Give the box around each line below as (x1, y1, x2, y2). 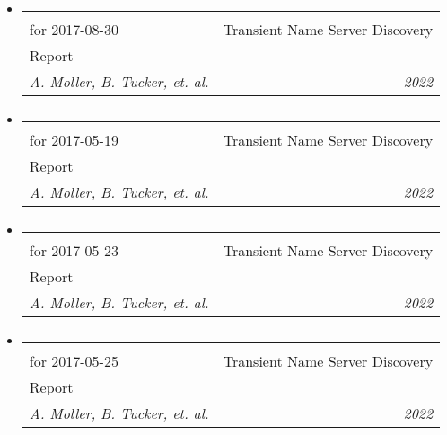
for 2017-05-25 (29, 351, 118, 371)
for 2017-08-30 (29, 19, 118, 40)
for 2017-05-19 (29, 129, 118, 150)
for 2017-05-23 (29, 240, 118, 261)
